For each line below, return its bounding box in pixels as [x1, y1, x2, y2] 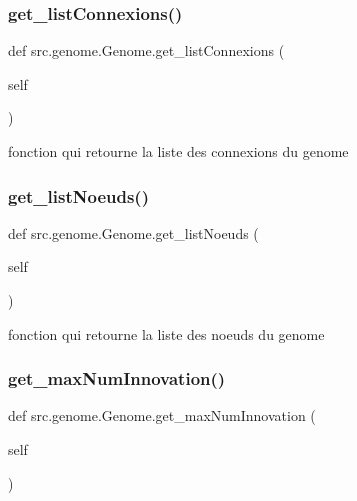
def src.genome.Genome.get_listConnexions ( [8, 40, 285, 61]
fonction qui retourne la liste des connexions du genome [8, 141, 349, 161]
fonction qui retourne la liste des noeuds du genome [8, 323, 325, 344]
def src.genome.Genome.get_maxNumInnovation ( [8, 405, 316, 426]
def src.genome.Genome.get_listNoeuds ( [8, 222, 259, 243]
